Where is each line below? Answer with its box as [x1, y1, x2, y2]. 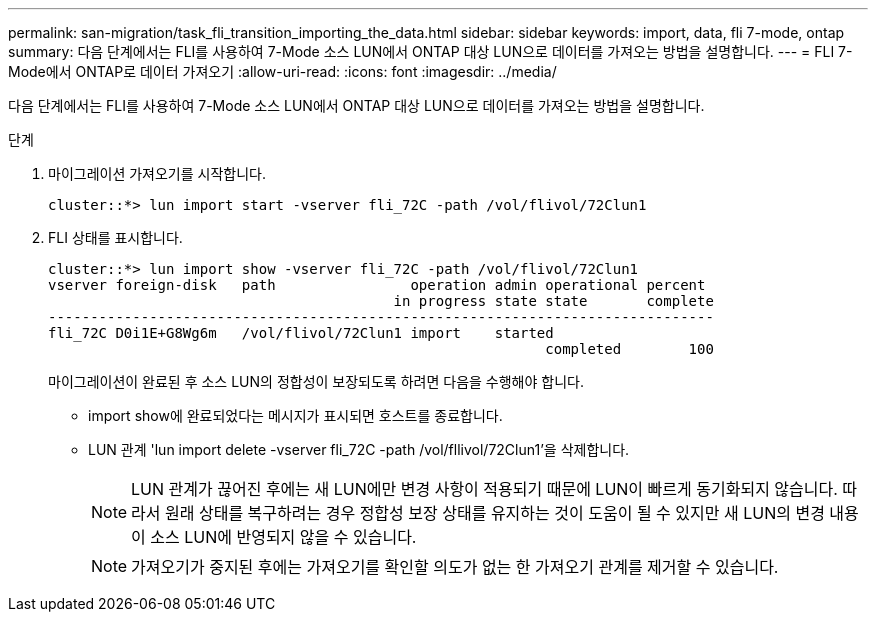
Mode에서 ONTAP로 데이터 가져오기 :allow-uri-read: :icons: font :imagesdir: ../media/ [8, 63, 557, 80]
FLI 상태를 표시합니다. [48, 229, 183, 246]
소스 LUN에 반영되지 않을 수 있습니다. [150, 527, 417, 547]
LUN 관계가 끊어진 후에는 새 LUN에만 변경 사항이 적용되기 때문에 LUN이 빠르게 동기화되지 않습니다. [131, 479, 838, 499]
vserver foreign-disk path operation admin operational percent [48, 277, 706, 293]
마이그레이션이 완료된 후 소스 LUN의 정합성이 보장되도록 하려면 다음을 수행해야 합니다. [48, 373, 584, 390]
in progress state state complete [393, 293, 714, 309]
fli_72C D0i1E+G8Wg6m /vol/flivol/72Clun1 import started [48, 325, 554, 341]
